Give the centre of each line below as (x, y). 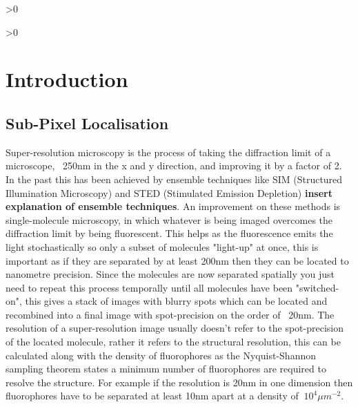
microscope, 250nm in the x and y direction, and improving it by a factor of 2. (174, 165)
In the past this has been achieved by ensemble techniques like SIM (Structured (174, 179)
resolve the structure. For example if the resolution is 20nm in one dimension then (179, 382)
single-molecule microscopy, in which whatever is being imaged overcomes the (169, 219)
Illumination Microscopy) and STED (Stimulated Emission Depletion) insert (169, 192)
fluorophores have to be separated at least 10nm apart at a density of (152, 396)
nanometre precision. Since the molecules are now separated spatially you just (170, 274)
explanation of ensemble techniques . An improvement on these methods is (173, 206)
